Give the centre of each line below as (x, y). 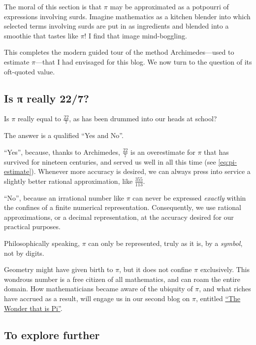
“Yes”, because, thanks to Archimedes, (62, 152)
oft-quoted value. (30, 71)
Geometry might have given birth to (59, 269)
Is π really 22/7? (47, 98)
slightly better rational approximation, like (68, 181)
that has (216, 152)
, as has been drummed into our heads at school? (143, 119)
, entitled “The (218, 298)
